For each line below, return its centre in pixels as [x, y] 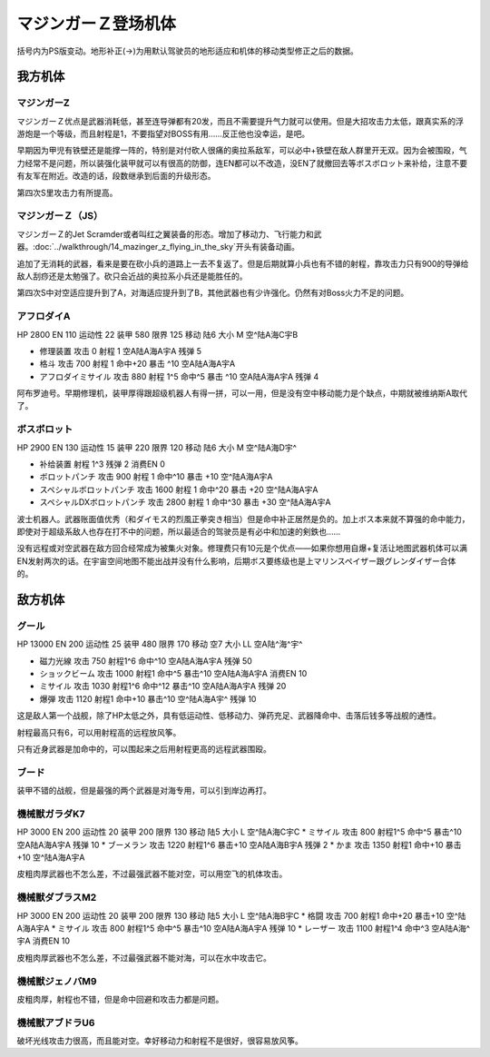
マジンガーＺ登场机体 [97, 24]
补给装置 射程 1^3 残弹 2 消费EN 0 [102, 464]
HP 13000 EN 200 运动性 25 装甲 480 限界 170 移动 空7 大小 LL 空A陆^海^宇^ [160, 644]
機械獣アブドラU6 [56, 1022]
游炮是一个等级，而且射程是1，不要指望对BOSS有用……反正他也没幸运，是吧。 [163, 134]
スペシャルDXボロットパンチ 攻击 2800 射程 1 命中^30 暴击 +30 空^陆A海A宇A [185, 502]
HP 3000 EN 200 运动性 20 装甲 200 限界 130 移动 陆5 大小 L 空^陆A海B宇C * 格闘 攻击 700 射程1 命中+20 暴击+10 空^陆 [241, 915]
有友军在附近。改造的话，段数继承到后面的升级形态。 [116, 176]
